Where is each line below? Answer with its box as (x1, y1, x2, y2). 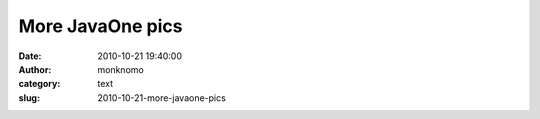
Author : (18, 63, 52, 75)
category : (18, 78, 61, 90)
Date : (18, 50, 42, 62)
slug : (18, 91, 40, 104)
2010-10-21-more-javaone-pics (97, 91, 227, 104)
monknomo (97, 63, 144, 75)
